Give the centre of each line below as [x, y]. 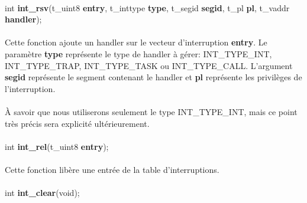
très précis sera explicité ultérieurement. [77, 123]
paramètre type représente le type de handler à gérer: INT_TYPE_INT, [138, 53]
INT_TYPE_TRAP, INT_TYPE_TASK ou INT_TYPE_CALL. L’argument [149, 65]
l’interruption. [30, 88]
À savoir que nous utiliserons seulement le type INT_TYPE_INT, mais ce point [151, 111]
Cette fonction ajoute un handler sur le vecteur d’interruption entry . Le [136, 42]
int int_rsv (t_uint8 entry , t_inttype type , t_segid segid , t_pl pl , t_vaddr [147, 7]
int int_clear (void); [42, 193]
